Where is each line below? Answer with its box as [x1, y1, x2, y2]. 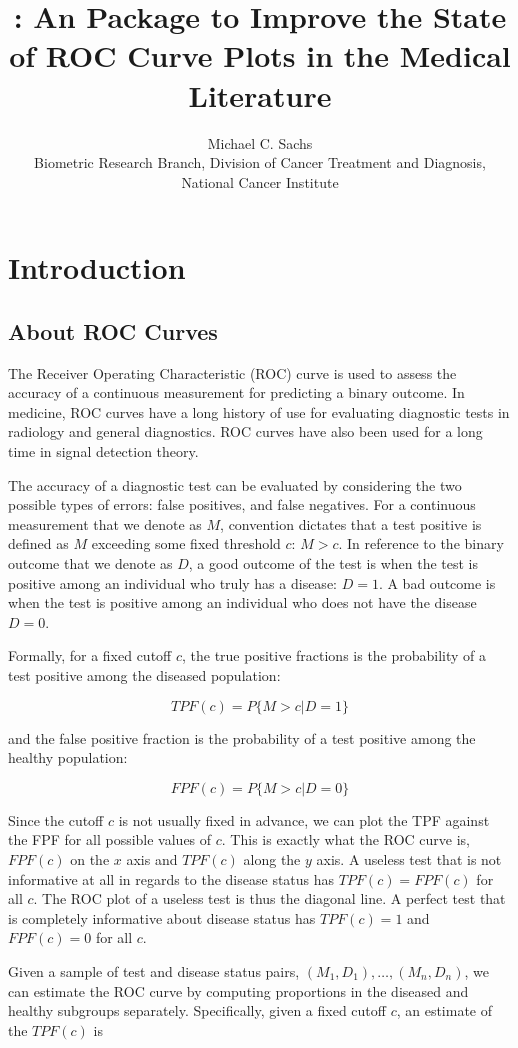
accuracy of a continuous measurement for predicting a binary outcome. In [8, 382, 465, 403]
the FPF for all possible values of [8, 829, 212, 850]
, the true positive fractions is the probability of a [181, 645, 487, 666]
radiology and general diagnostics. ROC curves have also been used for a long [8, 421, 483, 442]
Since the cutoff [8, 809, 104, 830]
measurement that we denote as [8, 513, 202, 534]
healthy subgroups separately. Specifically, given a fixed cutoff [8, 1000, 386, 1021]
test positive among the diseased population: [8, 664, 281, 685]
